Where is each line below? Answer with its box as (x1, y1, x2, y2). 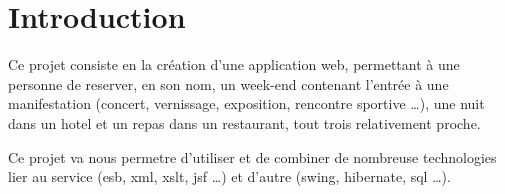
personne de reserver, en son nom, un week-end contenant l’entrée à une (8, 73, 449, 94)
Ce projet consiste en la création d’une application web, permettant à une (8, 54, 460, 75)
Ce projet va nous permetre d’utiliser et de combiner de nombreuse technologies (8, 146, 497, 167)
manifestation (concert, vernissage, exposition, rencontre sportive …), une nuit (8, 93, 485, 114)
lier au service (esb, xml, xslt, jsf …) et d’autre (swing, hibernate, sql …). (8, 166, 451, 187)
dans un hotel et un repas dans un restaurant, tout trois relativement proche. (8, 112, 481, 133)
